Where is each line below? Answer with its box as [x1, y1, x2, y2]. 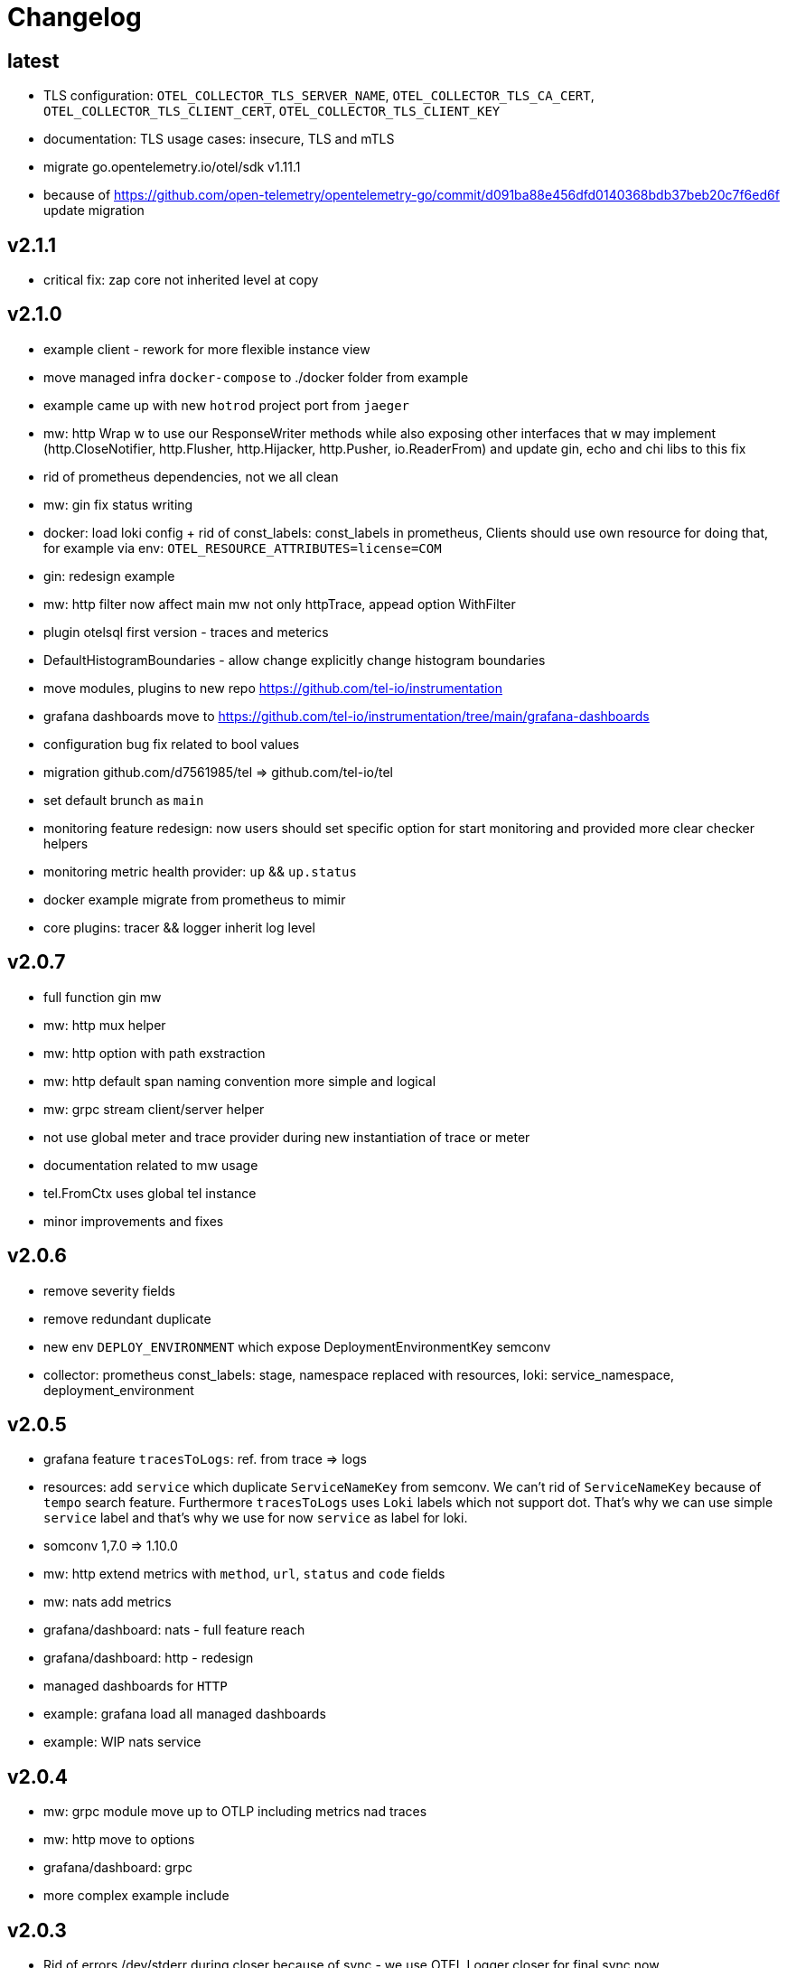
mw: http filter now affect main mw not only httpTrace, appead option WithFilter [43, 595, 516, 612]
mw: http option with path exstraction [43, 1045, 266, 1061]
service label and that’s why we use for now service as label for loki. [43, 1510, 468, 1526]
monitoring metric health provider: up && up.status [43, 863, 357, 879]
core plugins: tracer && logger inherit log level [43, 919, 315, 935]
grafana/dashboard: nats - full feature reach [43, 1622, 305, 1638]
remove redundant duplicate [43, 1310, 211, 1326]
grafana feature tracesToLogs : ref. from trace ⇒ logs [43, 1451, 367, 1467]
